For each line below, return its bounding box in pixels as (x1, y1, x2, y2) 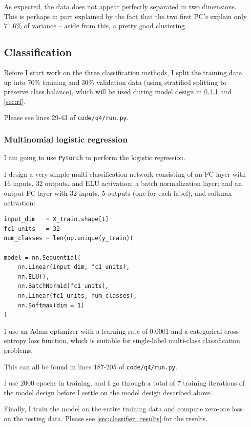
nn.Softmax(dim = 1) (18, 302, 84, 309)
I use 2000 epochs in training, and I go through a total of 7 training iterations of (4, 378, 245, 388)
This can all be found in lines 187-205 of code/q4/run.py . (4, 361, 178, 371)
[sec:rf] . (4, 96, 25, 106)
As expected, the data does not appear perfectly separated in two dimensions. (4, 1, 237, 11)
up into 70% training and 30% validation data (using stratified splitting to (4, 77, 227, 87)
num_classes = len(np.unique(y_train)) (4, 235, 133, 242)
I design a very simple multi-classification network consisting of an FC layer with (4, 168, 246, 179)
